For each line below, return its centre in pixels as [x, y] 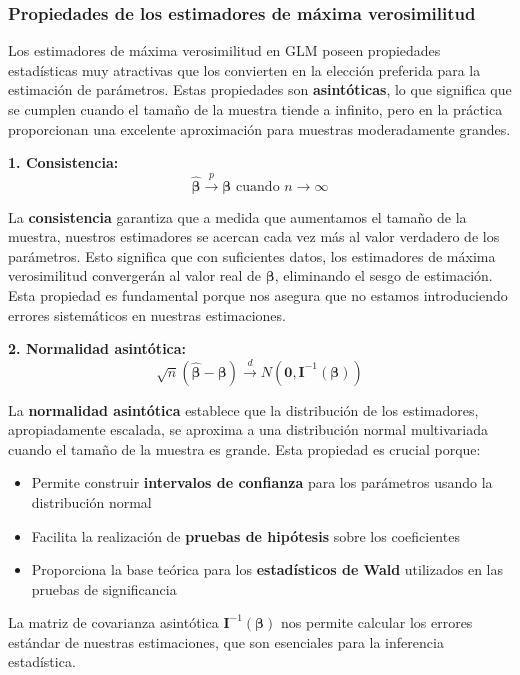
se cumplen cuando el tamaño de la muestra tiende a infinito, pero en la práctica [255, 109]
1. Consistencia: [63, 162]
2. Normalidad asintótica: [97, 348]
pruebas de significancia [104, 588]
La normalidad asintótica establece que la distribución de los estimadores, [243, 409]
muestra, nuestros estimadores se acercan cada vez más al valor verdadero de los [254, 236]
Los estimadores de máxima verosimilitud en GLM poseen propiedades [224, 50]
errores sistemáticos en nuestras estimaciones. [147, 314]
